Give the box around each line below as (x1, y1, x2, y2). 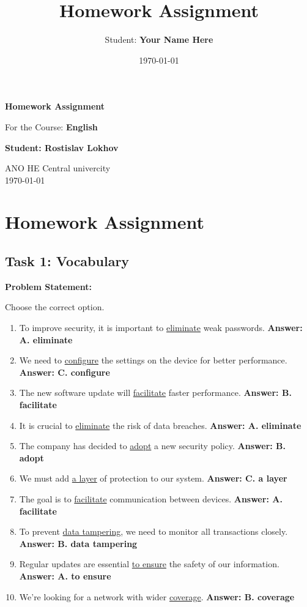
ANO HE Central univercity (5, 162, 111, 174)
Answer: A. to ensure (19, 569, 111, 582)
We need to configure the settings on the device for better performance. (19, 354, 287, 367)
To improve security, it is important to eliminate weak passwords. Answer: (19, 321, 303, 334)
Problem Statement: (5, 280, 92, 292)
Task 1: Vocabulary (5, 251, 130, 270)
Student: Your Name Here (105, 33, 213, 46)
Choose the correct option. (5, 300, 105, 313)
